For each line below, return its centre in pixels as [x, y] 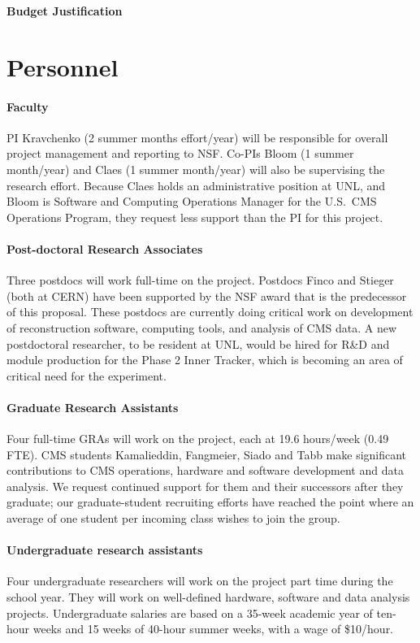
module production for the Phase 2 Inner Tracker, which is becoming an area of [205, 360]
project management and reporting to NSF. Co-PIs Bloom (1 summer [180, 153]
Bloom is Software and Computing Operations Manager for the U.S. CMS [192, 201]
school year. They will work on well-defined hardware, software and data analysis [208, 597]
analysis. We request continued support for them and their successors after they [205, 486]
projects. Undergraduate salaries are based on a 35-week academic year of [190, 613]
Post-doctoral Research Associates [105, 248]
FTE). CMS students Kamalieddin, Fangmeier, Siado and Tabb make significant [207, 454]
